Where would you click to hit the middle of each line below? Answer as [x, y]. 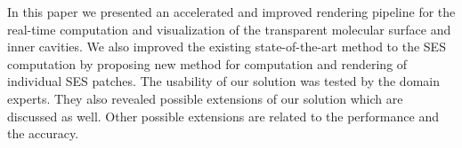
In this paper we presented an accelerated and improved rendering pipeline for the [231, 12]
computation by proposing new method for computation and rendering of [207, 63]
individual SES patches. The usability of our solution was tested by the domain [223, 81]
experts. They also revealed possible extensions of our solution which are [205, 98]
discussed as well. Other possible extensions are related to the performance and [223, 116]
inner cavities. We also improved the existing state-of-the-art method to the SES [227, 47]
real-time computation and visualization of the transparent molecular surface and [229, 29]
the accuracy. [43, 133]
